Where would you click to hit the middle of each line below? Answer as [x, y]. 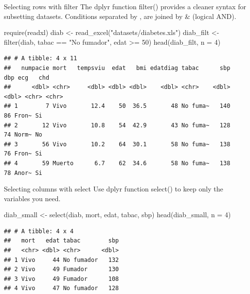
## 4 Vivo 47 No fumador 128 [62, 288]
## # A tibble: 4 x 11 [41, 59]
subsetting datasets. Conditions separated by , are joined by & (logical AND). [120, 16]
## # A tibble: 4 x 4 [39, 231]
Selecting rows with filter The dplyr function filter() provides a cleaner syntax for [125, 6]
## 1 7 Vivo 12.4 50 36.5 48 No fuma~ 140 [117, 106]
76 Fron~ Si [23, 154]
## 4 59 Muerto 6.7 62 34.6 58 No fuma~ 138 [117, 163]
